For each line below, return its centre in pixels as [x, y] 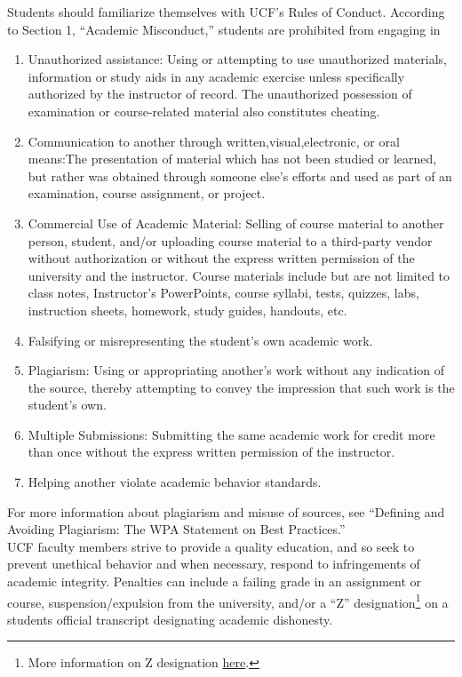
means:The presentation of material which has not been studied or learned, [232, 159]
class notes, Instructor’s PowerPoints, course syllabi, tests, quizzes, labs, [223, 293]
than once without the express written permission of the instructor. [211, 452]
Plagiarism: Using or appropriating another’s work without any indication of [236, 370]
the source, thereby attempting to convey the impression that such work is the [241, 387]
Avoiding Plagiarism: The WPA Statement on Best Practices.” [176, 529]
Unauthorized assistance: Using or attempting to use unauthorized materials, [237, 59]
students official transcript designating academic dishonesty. [170, 619]
